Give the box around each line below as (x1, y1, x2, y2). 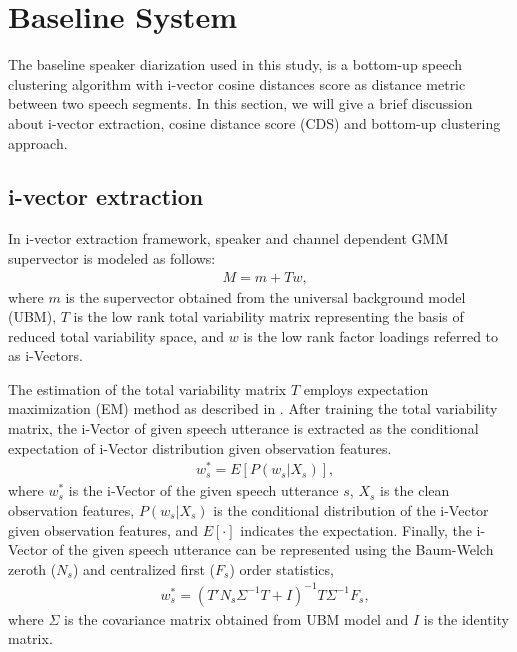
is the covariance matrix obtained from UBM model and (64, 608, 409, 629)
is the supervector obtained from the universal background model (65, 286, 466, 307)
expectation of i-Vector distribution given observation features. (8, 437, 392, 458)
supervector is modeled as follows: (8, 247, 216, 268)
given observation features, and (8, 519, 199, 540)
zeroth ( (8, 558, 57, 579)
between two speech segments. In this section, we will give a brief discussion (8, 93, 473, 114)
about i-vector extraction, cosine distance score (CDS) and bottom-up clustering (8, 112, 501, 133)
